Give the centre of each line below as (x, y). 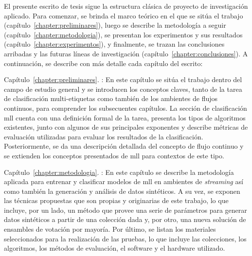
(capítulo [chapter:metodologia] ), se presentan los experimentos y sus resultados (123, 34)
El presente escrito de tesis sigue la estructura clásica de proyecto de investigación (126, 6)
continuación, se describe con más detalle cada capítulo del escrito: (103, 63)
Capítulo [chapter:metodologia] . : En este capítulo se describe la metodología (119, 172)
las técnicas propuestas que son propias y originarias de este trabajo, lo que (116, 200)
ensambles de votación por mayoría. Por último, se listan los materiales (110, 229)
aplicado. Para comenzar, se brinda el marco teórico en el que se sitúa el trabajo (124, 15)
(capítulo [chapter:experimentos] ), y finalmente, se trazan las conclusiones (114, 44)
